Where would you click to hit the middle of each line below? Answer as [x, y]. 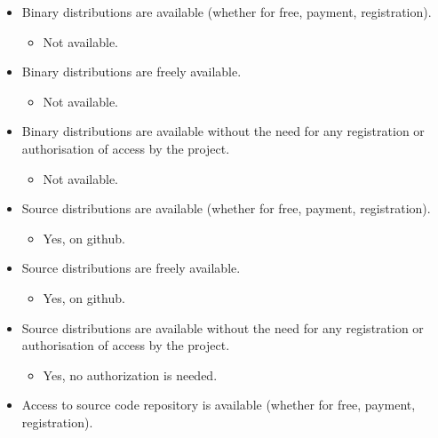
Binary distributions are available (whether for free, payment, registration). [227, 12]
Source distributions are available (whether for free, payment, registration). [226, 208]
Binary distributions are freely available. [131, 72]
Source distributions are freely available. [131, 268]
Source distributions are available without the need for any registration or [223, 327]
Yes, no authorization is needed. [130, 374]
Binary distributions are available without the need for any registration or [223, 131]
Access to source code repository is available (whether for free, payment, [219, 405]
